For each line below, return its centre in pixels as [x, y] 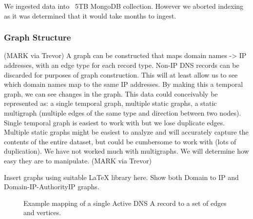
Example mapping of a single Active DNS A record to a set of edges [125, 203]
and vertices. [42, 212]
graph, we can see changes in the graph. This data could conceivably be [111, 93]
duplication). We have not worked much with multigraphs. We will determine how [126, 151]
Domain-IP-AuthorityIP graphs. [52, 187]
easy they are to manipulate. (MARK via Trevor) [78, 160]
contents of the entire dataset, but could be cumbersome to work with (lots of [120, 141]
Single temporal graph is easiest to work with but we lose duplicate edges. [115, 122]
